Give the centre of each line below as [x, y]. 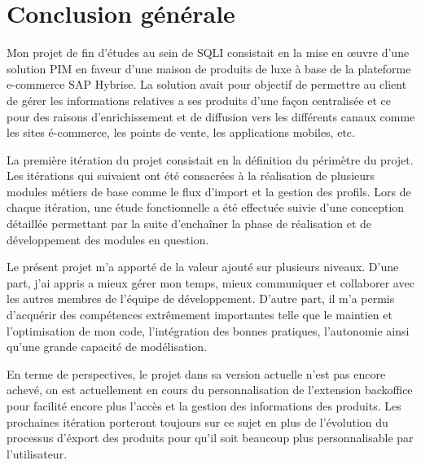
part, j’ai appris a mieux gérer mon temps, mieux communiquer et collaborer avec [210, 282]
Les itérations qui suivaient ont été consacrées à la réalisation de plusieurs [191, 175]
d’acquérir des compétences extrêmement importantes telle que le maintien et [200, 315]
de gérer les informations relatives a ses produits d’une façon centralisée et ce [199, 100]
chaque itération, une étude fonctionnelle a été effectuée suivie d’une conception [206, 207]
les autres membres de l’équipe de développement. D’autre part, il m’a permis [201, 298]
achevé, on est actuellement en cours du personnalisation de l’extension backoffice [210, 390]
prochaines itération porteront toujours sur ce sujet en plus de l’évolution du [197, 421]
